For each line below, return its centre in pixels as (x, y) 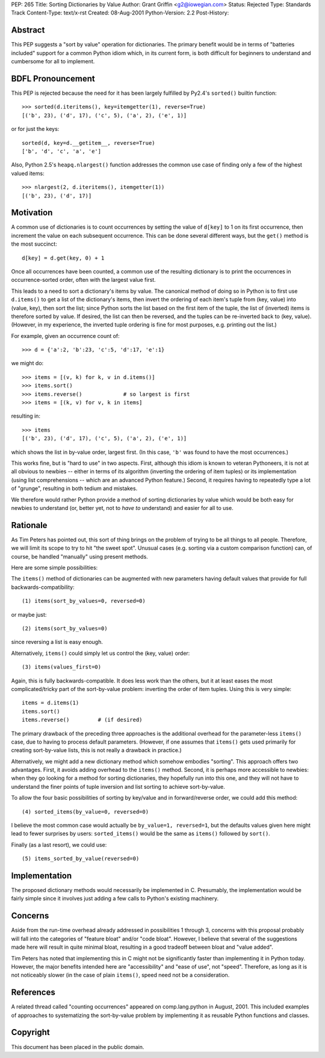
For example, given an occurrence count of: (65, 336)
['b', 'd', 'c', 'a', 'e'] (62, 151)
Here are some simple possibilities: (54, 568)
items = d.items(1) (51, 703)
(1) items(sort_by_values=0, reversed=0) (84, 601)
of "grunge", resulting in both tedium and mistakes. (74, 488)
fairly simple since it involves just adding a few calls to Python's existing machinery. (115, 899)
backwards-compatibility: (43, 587)
